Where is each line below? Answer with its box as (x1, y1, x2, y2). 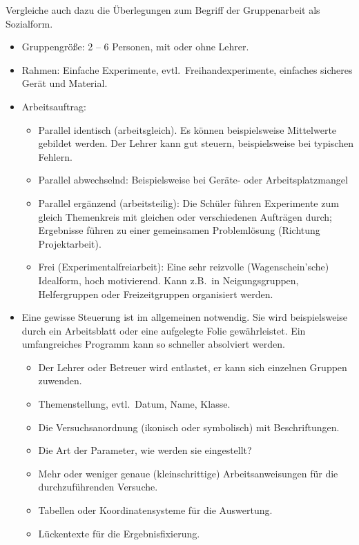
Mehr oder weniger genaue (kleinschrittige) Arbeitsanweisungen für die (38, 466, 338, 480)
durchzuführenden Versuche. (38, 479, 158, 494)
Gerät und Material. (21, 76, 108, 90)
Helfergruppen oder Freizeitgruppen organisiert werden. (38, 286, 273, 301)
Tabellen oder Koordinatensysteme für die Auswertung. (38, 503, 273, 517)
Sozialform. (6, 16, 53, 30)
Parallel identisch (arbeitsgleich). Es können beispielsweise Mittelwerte (38, 122, 337, 137)
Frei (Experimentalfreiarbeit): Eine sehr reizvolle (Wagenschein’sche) (38, 259, 329, 274)
